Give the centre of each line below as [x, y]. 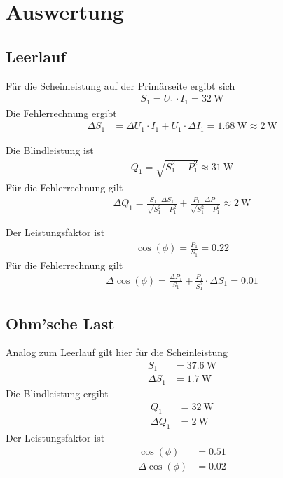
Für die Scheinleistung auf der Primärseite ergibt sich [120, 85]
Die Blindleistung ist [50, 150]
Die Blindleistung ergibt [57, 393]
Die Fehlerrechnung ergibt [61, 112]
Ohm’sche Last [60, 323]
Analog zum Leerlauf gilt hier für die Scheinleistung [117, 352]
